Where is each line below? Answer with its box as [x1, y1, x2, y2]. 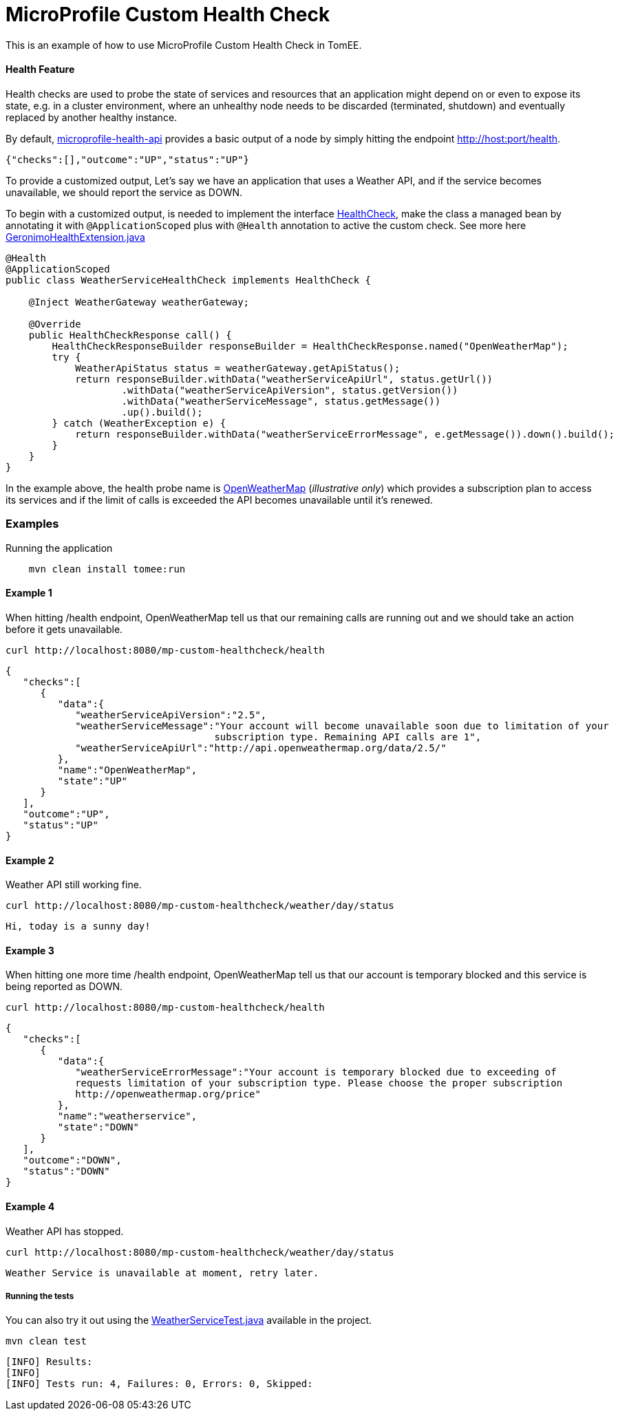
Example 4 [6, 1200, 55, 1212]
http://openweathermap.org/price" [75, 1088, 261, 1100]
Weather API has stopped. [6, 1225, 124, 1237]
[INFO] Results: [6, 1356, 93, 1368]
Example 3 [6, 944, 54, 956]
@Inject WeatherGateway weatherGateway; [28, 296, 250, 308]
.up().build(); [121, 406, 203, 418]
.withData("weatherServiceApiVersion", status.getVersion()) [121, 384, 458, 396]
